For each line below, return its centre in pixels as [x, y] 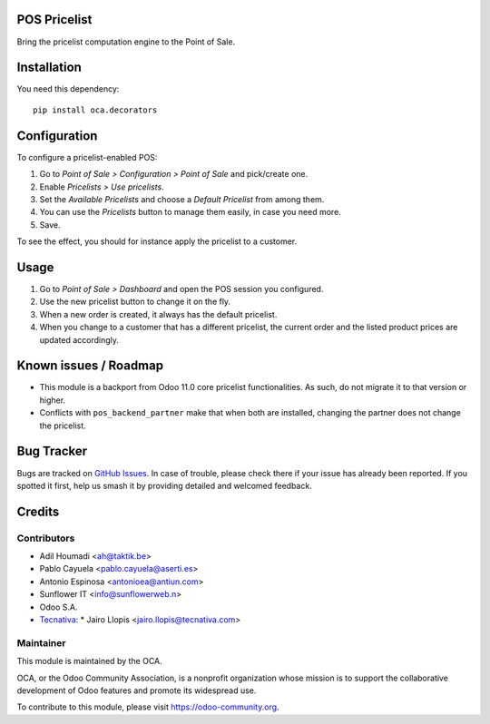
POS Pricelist [54, 20]
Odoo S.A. [59, 607]
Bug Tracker [52, 451]
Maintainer [41, 642]
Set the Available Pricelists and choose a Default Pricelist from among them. [182, 199]
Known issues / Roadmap [90, 366]
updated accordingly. [79, 339]
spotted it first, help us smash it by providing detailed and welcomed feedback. [164, 485]
